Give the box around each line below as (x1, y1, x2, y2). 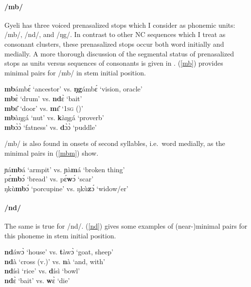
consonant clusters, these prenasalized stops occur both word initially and (4, 38, 224, 49)
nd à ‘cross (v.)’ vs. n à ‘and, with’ (4, 256, 105, 266)
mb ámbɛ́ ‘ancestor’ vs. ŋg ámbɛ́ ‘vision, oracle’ (4, 84, 143, 94)
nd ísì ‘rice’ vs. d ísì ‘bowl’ (4, 266, 80, 276)
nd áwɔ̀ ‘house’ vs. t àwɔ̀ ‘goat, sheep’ (4, 247, 113, 257)
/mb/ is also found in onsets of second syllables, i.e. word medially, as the (4, 138, 225, 148)
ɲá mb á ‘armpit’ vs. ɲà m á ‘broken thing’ (4, 164, 125, 174)
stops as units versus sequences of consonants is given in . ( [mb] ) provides (4, 58, 223, 68)
